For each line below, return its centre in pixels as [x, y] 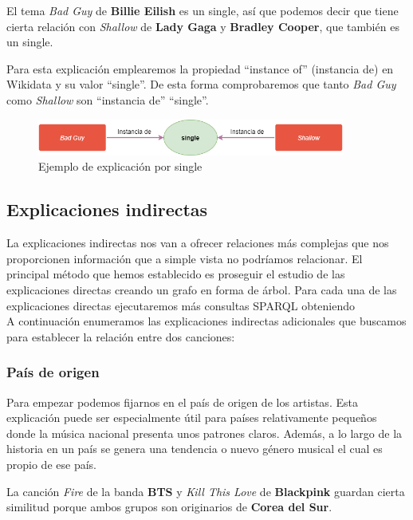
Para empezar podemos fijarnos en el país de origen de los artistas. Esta [182, 402]
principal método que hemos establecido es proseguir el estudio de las [176, 274]
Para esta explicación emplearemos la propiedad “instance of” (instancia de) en [200, 68]
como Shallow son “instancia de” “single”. [108, 99]
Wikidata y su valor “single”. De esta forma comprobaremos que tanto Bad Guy [201, 84]
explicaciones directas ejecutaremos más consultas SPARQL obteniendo [181, 305]
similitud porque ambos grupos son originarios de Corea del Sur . [169, 507]
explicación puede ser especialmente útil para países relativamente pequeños [192, 418]
